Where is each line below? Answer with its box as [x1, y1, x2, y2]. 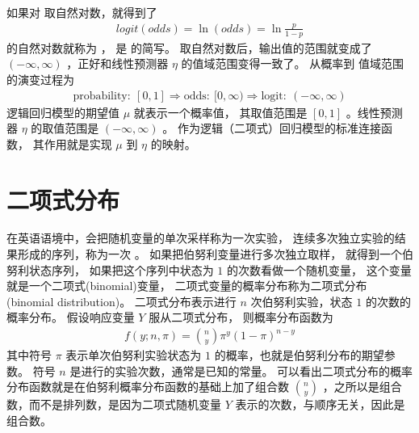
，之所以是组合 [322, 378, 402, 395]
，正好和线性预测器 [66, 55, 169, 72]
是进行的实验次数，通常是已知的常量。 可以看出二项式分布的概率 [69, 362, 413, 379]
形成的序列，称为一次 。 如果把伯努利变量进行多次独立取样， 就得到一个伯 [17, 246, 413, 263]
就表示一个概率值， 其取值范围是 [133, 103, 308, 120]
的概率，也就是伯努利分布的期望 [214, 347, 384, 364]
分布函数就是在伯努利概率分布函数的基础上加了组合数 [6, 378, 289, 395]
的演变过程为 [6, 70, 74, 87]
